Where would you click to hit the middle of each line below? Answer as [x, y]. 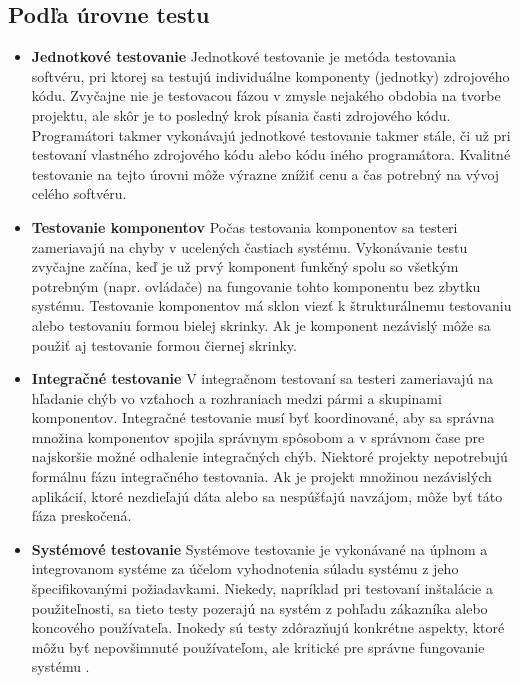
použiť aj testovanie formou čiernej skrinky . [164, 344]
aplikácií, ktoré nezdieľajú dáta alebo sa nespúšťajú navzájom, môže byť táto [267, 495]
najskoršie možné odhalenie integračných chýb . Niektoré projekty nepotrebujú [269, 456]
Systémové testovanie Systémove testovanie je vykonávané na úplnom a [259, 548]
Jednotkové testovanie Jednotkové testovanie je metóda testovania [244, 56]
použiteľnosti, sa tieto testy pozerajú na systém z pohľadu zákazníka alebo [259, 607]
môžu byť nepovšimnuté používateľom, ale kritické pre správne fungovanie [258, 646]
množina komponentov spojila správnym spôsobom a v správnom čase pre [258, 436]
